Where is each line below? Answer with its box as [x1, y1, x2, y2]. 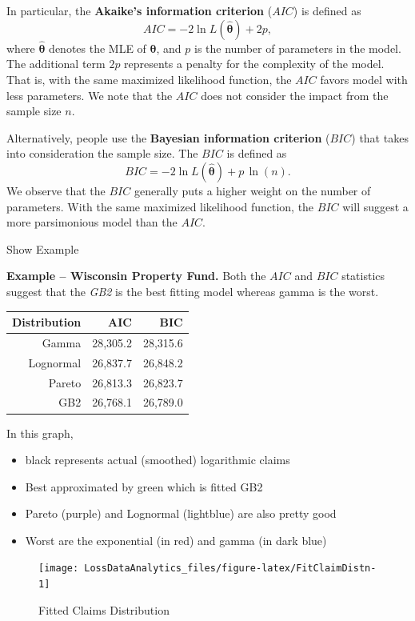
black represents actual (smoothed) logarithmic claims [25, 451, 290, 468]
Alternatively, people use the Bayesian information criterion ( [6, 129, 330, 146]
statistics [341, 267, 385, 284]
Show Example [6, 240, 79, 257]
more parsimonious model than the [6, 214, 178, 230]
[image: [38, 563, 79, 575]
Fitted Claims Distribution [38, 601, 170, 618]
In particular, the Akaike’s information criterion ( [6, 2, 273, 18]
